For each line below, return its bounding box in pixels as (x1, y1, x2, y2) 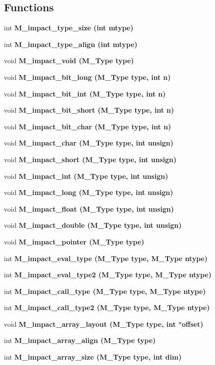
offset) (182, 318, 203, 329)
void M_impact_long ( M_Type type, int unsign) (4, 187, 173, 197)
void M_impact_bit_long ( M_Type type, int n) (4, 72, 171, 82)
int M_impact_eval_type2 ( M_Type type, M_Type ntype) (4, 269, 212, 280)
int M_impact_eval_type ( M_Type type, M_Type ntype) (4, 253, 208, 263)
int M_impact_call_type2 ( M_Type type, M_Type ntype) (4, 302, 210, 313)
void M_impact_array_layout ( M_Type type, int (4, 318, 176, 329)
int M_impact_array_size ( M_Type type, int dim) (4, 352, 182, 362)
